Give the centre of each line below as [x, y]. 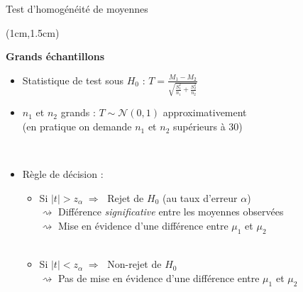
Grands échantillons [55, 56]
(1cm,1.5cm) [33, 32]
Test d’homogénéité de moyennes [77, 9]
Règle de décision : [63, 174]
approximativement [205, 112]
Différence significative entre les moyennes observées [171, 212]
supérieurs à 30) [208, 127]
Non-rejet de [134, 264]
